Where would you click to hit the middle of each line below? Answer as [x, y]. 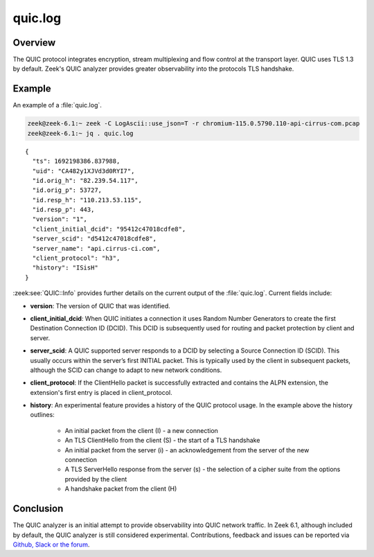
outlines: [42, 415]
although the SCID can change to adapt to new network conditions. [126, 370]
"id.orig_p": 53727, [67, 190]
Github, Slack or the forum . [51, 545]
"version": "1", [60, 219]
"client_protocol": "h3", [76, 258]
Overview [34, 43]
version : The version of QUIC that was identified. [100, 306]
